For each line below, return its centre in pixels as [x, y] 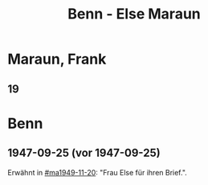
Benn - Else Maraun [134, 14]
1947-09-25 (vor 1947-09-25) [84, 153]
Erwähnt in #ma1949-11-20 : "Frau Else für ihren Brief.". [98, 172]
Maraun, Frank [57, 59]
